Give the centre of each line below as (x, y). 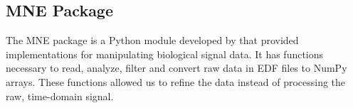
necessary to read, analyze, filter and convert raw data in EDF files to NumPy (176, 68)
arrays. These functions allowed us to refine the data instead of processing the (176, 81)
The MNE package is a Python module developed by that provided (152, 40)
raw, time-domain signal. (60, 96)
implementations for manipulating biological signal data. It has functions (165, 54)
